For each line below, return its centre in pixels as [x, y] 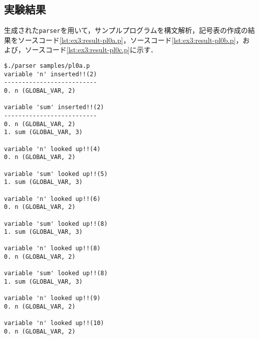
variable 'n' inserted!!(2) [51, 74]
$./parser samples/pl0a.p [47, 66]
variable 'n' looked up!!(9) [52, 298]
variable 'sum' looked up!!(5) [56, 174]
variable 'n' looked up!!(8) [52, 249]
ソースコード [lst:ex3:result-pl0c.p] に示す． [91, 50]
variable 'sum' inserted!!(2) [54, 107]
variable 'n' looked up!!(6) [52, 199]
